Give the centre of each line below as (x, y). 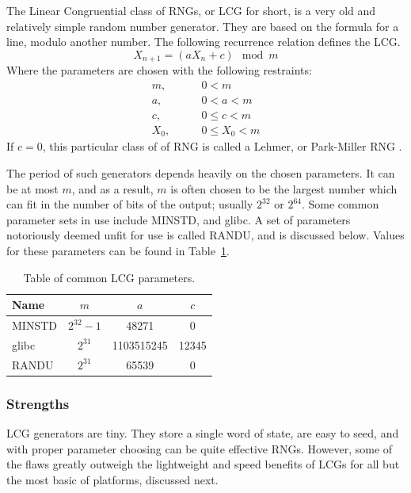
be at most (32, 188)
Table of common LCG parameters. (109, 277)
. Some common (340, 204)
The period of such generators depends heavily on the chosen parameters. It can (201, 173)
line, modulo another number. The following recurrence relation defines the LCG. (204, 42)
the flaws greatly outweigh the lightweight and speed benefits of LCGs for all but (203, 464)
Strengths (38, 403)
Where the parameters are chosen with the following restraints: (159, 70)
